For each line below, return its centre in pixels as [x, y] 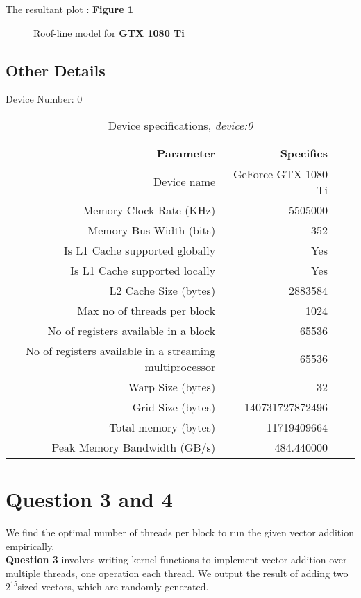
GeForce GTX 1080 [280, 173]
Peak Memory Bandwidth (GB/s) [134, 447]
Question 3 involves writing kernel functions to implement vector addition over [176, 559]
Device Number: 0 [44, 99]
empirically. [30, 546]
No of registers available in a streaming [120, 350]
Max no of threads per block [146, 310]
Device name [185, 182]
